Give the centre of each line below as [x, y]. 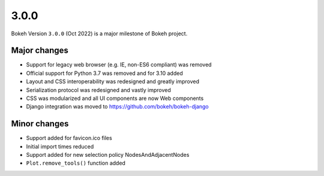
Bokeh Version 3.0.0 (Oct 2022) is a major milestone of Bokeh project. [99, 34]
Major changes [40, 51]
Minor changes [40, 124]
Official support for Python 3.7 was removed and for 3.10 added [104, 73]
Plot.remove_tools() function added [76, 163]
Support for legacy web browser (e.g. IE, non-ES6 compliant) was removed [119, 65]
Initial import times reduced [60, 146]
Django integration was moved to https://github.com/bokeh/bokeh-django [118, 107]
